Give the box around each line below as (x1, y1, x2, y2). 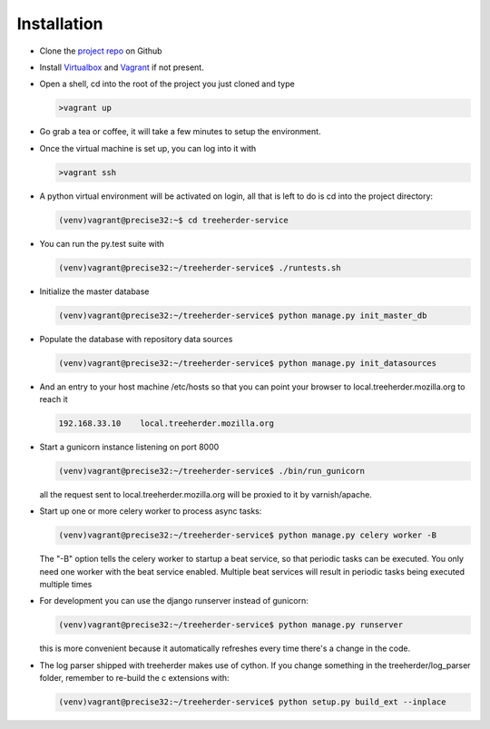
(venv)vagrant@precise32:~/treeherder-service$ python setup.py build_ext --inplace (58, 697, 446, 707)
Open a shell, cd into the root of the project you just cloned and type (39, 78, 295, 90)
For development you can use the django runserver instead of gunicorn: (39, 596, 309, 606)
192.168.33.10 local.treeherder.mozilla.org (58, 418, 274, 429)
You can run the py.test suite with (39, 238, 165, 249)
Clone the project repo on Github (39, 45, 162, 56)
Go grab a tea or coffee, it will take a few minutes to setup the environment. (39, 126, 321, 137)
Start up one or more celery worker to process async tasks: (39, 506, 262, 517)
